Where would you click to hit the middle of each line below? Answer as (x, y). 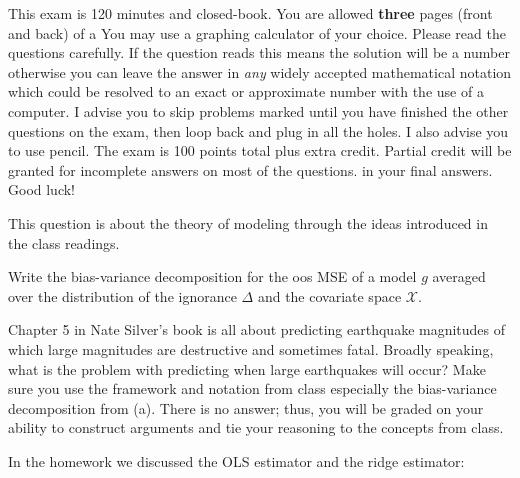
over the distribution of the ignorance (122, 295)
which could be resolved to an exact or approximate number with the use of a (246, 91)
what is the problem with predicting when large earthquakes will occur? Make (247, 368)
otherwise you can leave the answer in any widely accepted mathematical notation (260, 71)
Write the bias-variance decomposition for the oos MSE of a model (212, 276)
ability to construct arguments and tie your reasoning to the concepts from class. (256, 427)
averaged (459, 276)
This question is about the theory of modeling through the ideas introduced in (248, 222)
